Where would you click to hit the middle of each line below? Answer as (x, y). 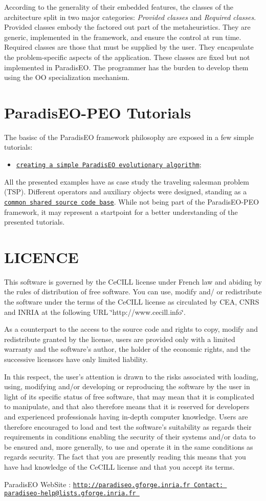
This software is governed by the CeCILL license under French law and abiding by (133, 281)
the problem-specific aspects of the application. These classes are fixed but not (127, 57)
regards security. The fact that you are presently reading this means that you (125, 457)
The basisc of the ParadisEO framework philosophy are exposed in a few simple (129, 137)
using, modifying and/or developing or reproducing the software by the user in (127, 386)
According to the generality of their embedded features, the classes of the (119, 7)
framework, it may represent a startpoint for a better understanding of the (121, 212)
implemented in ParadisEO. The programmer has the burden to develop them (126, 67)
